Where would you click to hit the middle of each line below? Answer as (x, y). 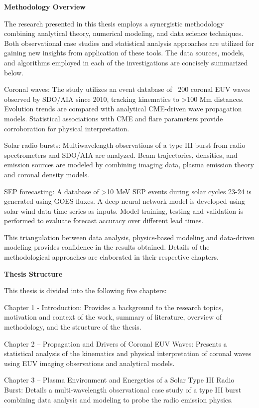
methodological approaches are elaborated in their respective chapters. (111, 257)
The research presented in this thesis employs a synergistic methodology (114, 23)
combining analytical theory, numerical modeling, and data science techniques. (124, 33)
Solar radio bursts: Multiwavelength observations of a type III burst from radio (125, 145)
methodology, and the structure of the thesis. (73, 327)
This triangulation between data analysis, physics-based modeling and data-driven (129, 237)
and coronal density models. (47, 174)
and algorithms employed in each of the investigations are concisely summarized (126, 62)
